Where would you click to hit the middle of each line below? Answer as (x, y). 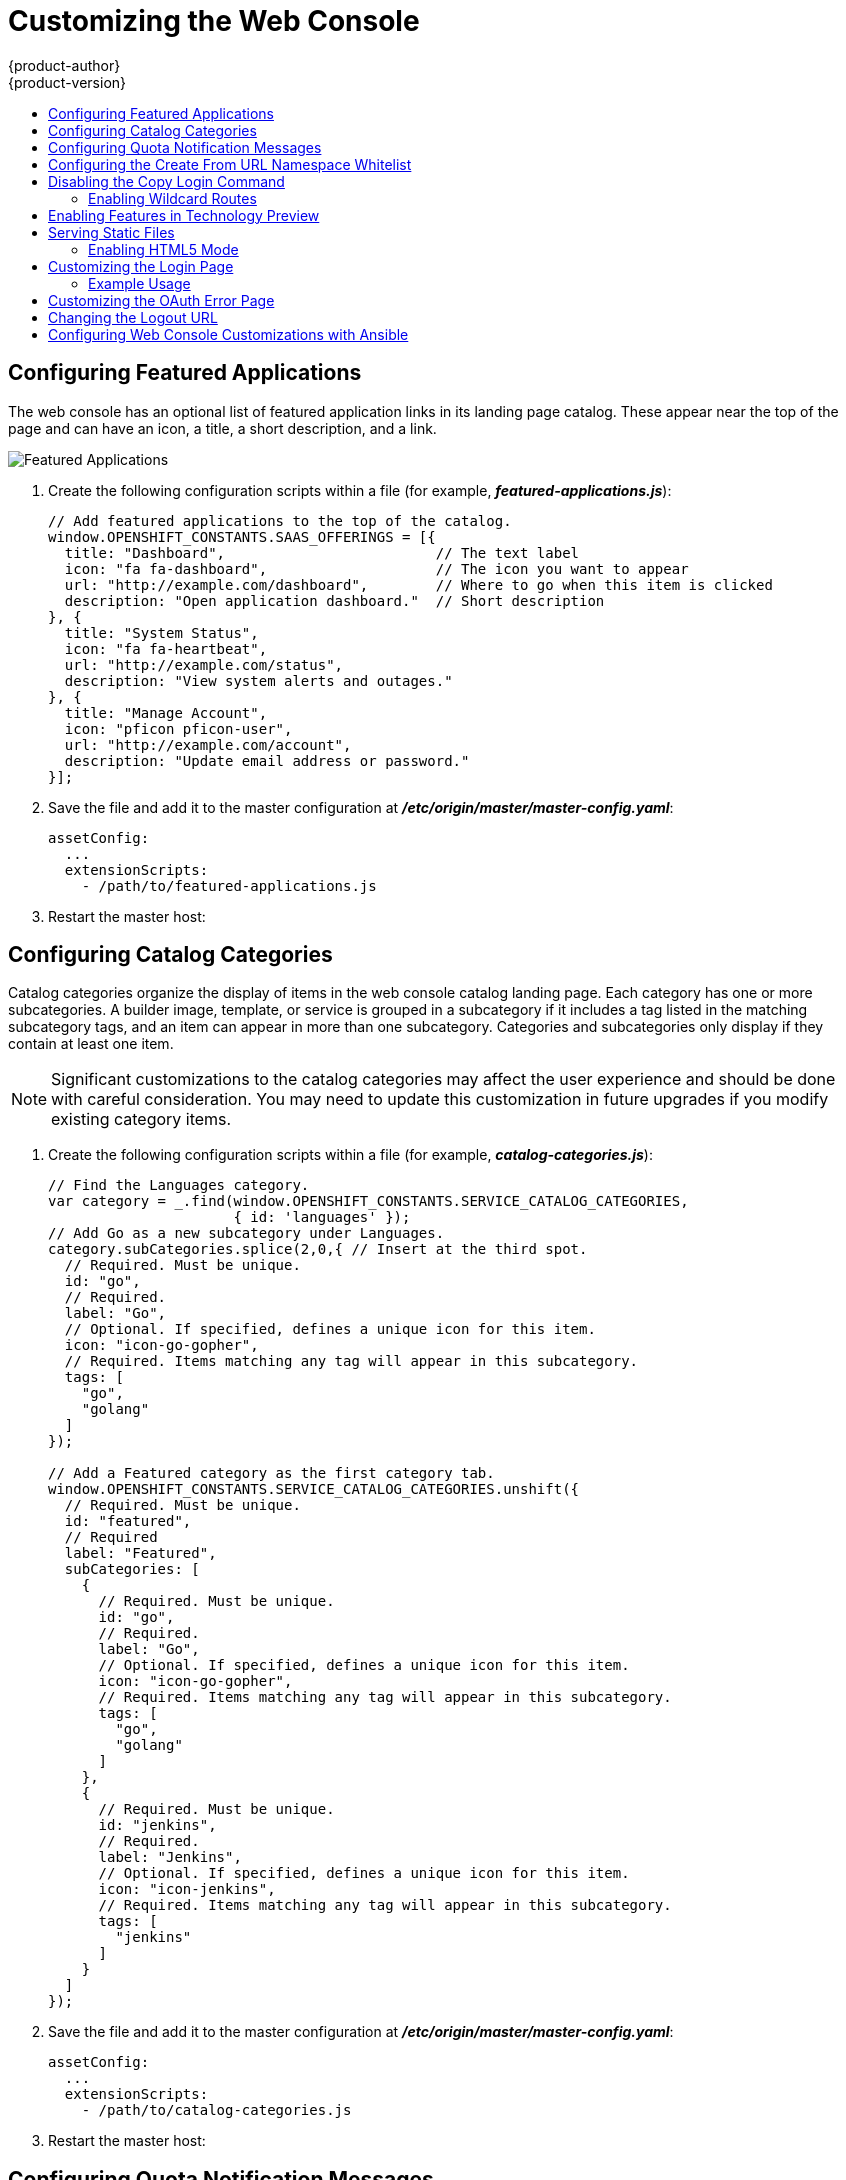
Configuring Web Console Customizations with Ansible (228, 334)
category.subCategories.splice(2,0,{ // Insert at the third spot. (318, 1249)
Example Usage (139, 283)
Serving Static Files (111, 232)
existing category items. (141, 1119)
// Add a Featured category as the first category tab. (271, 1473)
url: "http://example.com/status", (204, 664)
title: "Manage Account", (166, 712)
